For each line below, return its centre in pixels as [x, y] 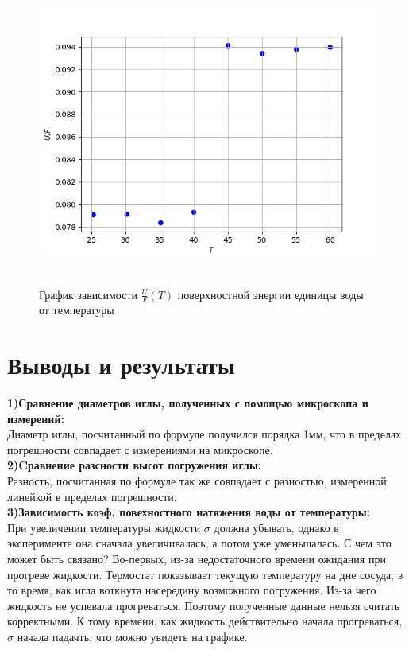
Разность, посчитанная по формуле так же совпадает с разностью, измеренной [197, 481]
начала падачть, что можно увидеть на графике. [132, 636]
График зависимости [89, 294]
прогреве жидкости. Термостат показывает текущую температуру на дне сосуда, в [205, 574]
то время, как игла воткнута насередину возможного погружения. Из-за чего [192, 590]
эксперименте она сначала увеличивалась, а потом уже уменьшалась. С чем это [199, 543]
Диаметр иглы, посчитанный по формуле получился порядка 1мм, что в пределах [204, 434]
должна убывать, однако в [276, 527]
